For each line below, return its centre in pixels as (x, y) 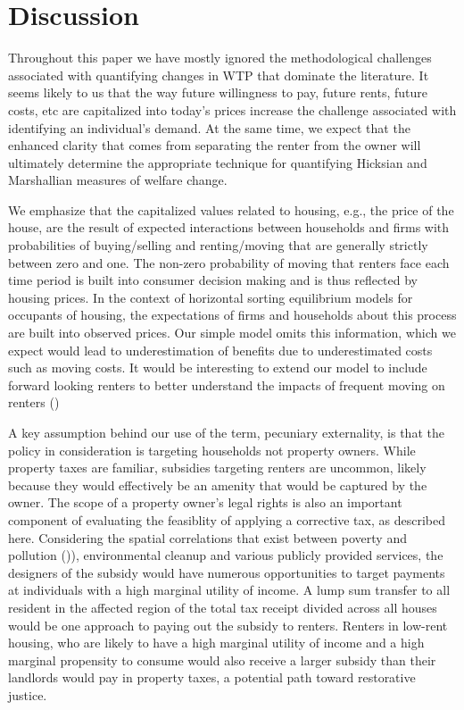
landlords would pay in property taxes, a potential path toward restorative (212, 677)
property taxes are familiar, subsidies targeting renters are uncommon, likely (217, 468)
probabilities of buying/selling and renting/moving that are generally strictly (218, 245)
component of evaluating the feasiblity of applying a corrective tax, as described (227, 519)
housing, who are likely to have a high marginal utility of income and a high (216, 643)
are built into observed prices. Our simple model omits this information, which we (232, 333)
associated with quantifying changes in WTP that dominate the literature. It (219, 75)
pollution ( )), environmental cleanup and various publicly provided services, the (226, 555)
